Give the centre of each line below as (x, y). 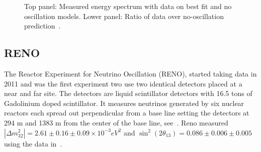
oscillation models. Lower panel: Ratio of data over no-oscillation (124, 16)
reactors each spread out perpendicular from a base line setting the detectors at (127, 113)
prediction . (42, 26)
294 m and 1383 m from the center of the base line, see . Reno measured (116, 122)
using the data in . (33, 143)
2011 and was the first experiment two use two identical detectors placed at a (123, 83)
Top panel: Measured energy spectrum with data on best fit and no (128, 6)
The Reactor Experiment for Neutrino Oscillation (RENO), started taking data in (130, 73)
